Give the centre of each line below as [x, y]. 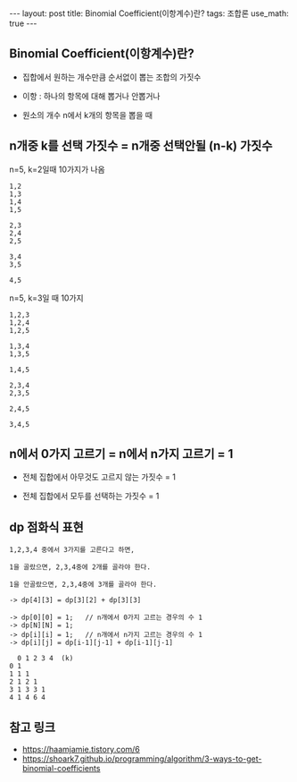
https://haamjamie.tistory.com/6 [81, 750]
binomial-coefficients [61, 769]
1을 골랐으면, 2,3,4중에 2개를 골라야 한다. [80, 567]
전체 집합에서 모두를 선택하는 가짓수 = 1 [91, 496]
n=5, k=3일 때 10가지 [46, 298]
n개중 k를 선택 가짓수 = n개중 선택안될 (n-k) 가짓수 [141, 146]
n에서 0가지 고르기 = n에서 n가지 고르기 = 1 [121, 454]
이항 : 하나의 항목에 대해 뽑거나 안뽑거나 [91, 96]
